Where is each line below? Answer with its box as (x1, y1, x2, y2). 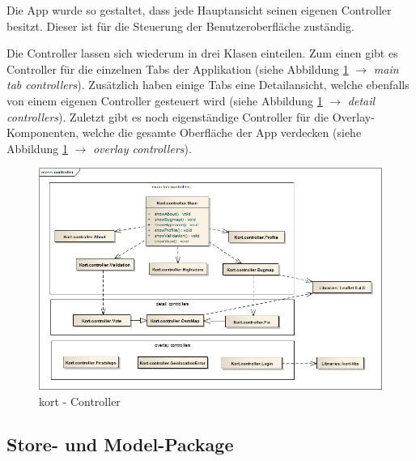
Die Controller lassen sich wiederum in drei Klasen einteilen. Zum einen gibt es (6, 45, 398, 62)
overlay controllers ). (92, 139, 192, 156)
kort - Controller (39, 392, 121, 409)
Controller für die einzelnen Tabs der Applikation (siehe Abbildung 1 (6, 60, 349, 77)
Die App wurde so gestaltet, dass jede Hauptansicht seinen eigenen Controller (6, 2, 392, 18)
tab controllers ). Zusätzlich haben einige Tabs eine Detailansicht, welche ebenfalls (6, 76, 410, 93)
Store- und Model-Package (6, 432, 234, 457)
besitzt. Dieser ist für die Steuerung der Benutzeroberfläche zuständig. (6, 17, 354, 34)
